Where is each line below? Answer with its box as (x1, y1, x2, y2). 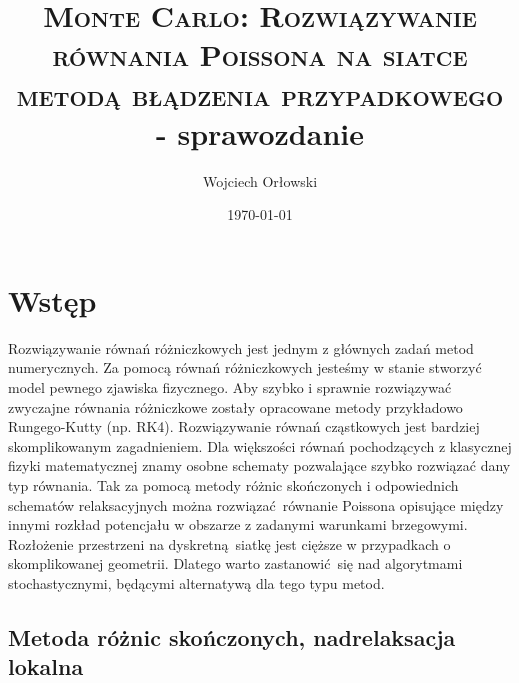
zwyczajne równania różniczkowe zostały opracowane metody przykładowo (8, 396, 463, 417)
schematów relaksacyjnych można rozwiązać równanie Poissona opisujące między (8, 494, 504, 515)
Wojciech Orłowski (202, 170, 318, 191)
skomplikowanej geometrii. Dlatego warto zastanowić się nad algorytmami (8, 553, 463, 574)
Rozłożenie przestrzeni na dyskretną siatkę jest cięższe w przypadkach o (8, 533, 451, 554)
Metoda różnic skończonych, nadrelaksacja (8, 621, 456, 652)
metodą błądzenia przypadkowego (16, 73, 504, 114)
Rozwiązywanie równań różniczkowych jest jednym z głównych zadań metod (8, 337, 474, 358)
